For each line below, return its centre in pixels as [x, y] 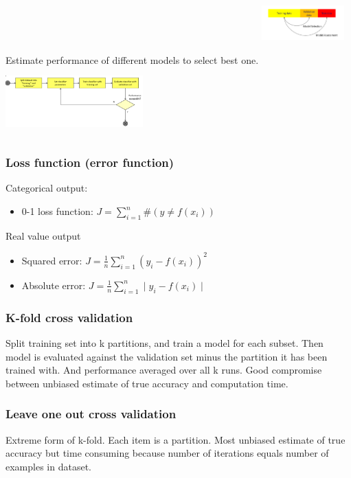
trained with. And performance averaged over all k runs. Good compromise [164, 370]
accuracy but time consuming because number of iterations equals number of [167, 453]
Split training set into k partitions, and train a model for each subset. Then [165, 342]
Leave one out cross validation [91, 414]
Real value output [43, 235]
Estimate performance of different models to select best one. [132, 60]
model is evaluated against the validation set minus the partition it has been [167, 356]
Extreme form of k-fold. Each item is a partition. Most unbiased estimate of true [175, 439]
